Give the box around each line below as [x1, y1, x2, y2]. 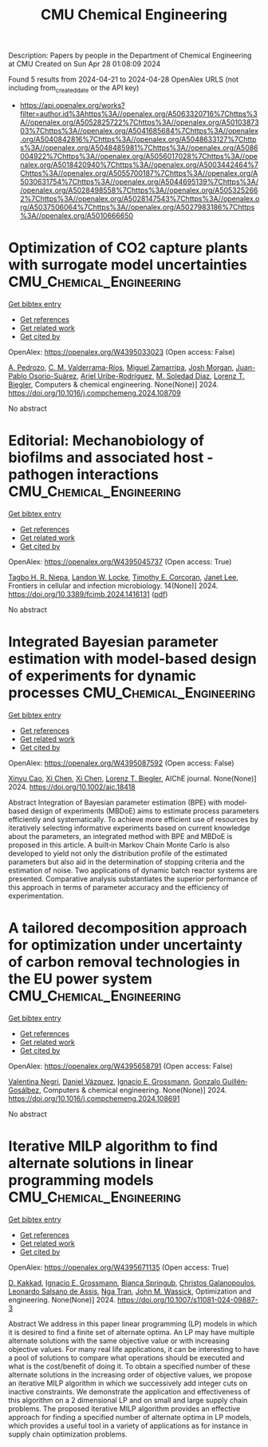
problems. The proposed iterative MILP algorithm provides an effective [8, 1404, 241, 1413]
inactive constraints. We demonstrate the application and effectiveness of [8, 1386, 251, 1396]
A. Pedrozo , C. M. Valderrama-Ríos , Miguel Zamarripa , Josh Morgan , [8, 362, 235, 372]
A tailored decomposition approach [8, 919, 247, 936]
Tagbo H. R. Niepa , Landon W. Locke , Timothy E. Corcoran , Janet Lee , [8, 572, 239, 582]
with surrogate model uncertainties [8, 256, 247, 274]
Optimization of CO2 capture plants [8, 239, 249, 257]
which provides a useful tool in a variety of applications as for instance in [8, 1421, 249, 1430]
